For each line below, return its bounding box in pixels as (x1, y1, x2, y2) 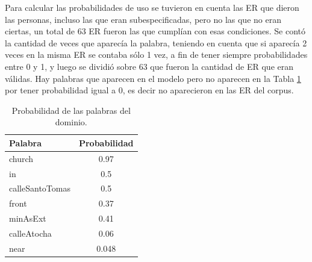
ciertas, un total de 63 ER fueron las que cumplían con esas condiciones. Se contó (5, 25, 305, 37)
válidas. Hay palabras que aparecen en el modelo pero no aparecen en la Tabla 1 (5, 72, 301, 84)
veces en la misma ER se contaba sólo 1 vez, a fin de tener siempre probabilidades (5, 48, 308, 61)
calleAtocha (9, 227, 52, 239)
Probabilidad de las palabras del (11, 104, 131, 116)
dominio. (55, 116, 87, 128)
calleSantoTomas (9, 182, 70, 195)
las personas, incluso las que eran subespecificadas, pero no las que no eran (5, 13, 281, 25)
